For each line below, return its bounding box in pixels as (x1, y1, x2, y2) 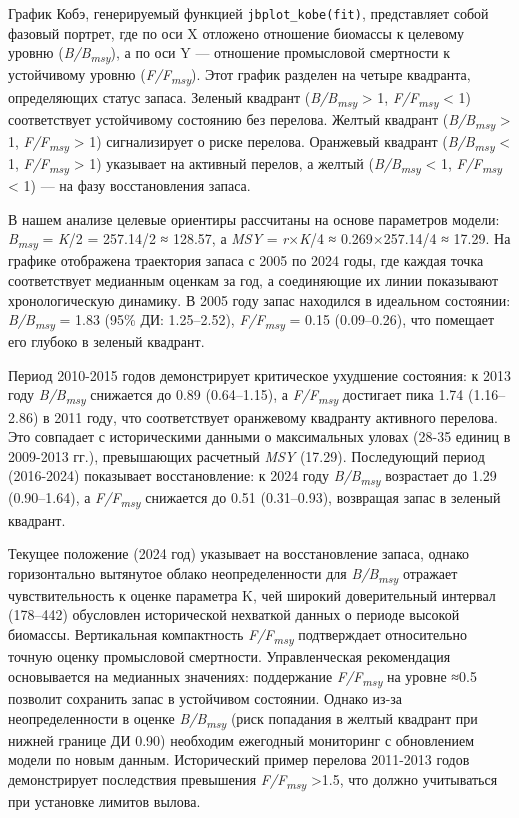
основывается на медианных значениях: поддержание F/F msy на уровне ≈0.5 (8, 665, 477, 689)
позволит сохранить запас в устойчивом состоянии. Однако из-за (8, 687, 403, 708)
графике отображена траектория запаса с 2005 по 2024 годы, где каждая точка (8, 250, 484, 271)
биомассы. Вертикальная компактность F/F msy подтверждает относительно (8, 624, 467, 647)
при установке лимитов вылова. (8, 790, 201, 811)
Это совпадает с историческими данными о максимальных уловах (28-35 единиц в (8, 426, 511, 447)
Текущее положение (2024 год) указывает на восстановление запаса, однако (8, 543, 469, 564)
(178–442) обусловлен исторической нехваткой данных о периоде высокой (8, 604, 460, 625)
